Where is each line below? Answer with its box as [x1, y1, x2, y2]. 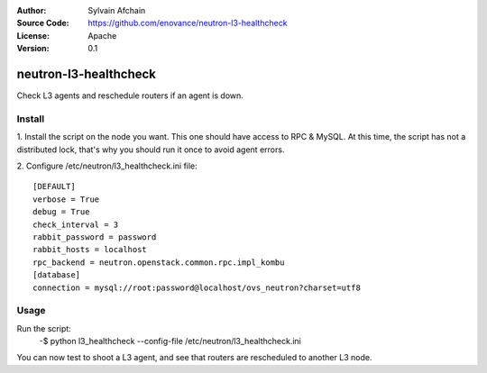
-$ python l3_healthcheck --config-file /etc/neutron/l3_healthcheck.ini [39, 336, 301, 347]
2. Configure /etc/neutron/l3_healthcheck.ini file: [16, 160, 198, 171]
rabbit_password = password [32, 232, 157, 242]
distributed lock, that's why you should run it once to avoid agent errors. [16, 144, 285, 155]
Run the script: [16, 323, 71, 333]
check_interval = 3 [32, 219, 119, 230]
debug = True [32, 207, 90, 217]
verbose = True [32, 194, 100, 205]
